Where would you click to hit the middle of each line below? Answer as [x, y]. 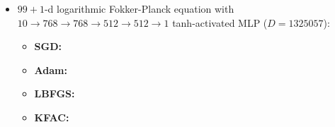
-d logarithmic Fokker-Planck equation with [139, 8]
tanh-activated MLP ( [220, 22]
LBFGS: [55, 93]
